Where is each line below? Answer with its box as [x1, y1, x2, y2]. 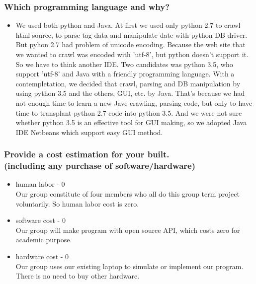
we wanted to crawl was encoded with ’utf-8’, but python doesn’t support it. [15, 49, 249, 59]
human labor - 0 [15, 179, 65, 189]
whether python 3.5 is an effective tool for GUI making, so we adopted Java [15, 117, 247, 128]
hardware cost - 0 [15, 251, 69, 262]
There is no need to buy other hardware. [15, 271, 140, 281]
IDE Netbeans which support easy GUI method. [15, 127, 163, 137]
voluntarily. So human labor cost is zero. [15, 198, 139, 209]
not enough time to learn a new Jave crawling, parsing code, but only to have [15, 97, 253, 108]
